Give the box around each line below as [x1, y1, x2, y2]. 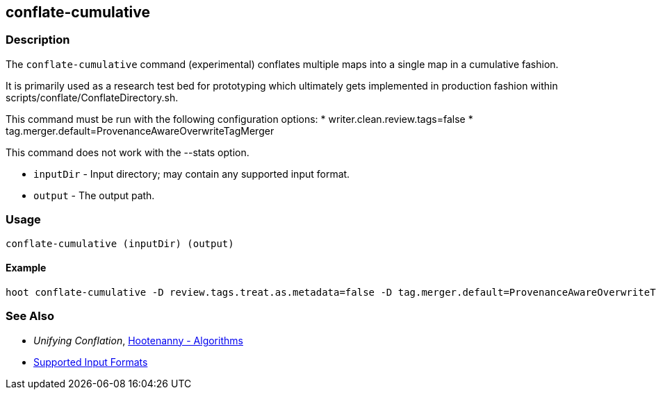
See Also [6, 309, 54, 323]
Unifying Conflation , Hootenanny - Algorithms [33, 334, 243, 346]
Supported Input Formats [33, 355, 148, 368]
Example [6, 262, 47, 274]
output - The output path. [33, 189, 155, 201]
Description [6, 33, 70, 47]
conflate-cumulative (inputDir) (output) [6, 237, 234, 249]
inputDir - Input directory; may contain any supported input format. [33, 167, 350, 180]
